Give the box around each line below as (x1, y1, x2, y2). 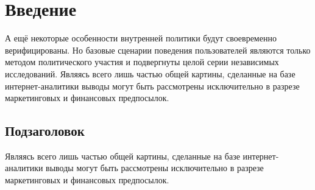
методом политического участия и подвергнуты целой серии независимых (5, 55, 279, 68)
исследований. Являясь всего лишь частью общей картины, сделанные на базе (5, 67, 296, 80)
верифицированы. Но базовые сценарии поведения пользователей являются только (5, 43, 311, 56)
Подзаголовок (5, 121, 85, 140)
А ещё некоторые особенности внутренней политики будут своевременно (5, 32, 277, 44)
